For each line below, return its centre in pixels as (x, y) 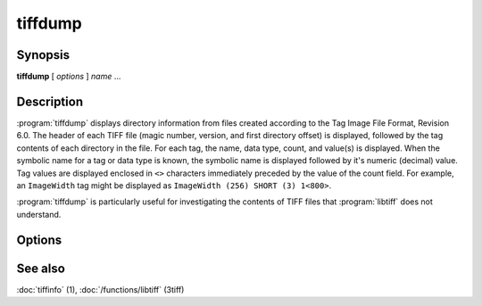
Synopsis (43, 55)
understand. (39, 214)
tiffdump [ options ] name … (69, 77)
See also (41, 268)
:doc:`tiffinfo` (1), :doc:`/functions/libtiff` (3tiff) (100, 289)
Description (50, 101)
